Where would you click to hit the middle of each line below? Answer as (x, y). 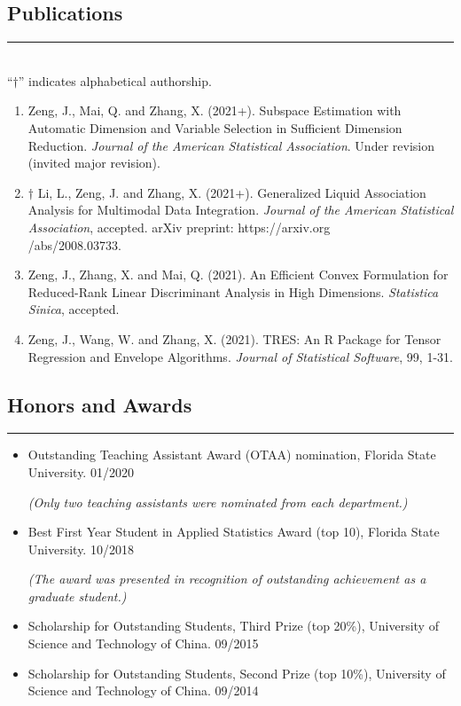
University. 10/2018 (81, 549)
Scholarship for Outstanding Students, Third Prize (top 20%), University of (233, 626)
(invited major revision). (94, 163)
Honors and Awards (100, 404)
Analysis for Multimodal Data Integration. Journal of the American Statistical (241, 210)
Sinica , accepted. (74, 309)
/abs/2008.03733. (74, 244)
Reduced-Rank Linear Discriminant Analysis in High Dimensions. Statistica (233, 291)
